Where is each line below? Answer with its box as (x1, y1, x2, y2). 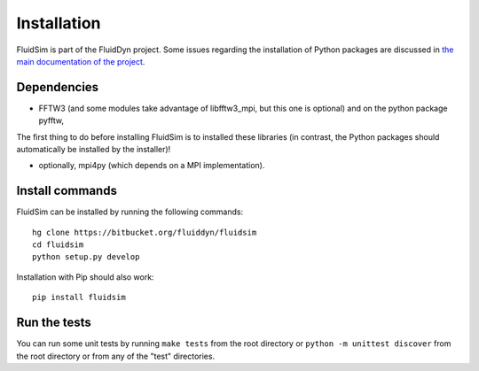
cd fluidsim (32, 240, 84, 250)
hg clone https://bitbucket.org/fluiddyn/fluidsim (32, 227, 257, 237)
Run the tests (16, 315, 92, 330)
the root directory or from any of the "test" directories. (16, 351, 216, 361)
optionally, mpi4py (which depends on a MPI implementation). (38, 160, 265, 171)
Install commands (16, 183, 117, 198)
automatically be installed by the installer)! (16, 144, 171, 155)
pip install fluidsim (32, 292, 126, 303)
